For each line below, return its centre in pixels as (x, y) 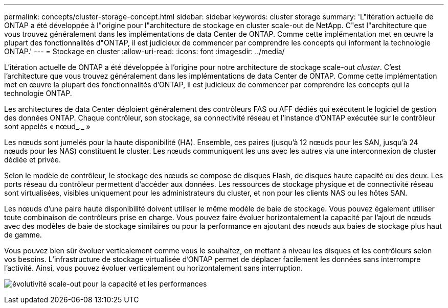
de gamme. (23, 235)
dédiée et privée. (32, 160)
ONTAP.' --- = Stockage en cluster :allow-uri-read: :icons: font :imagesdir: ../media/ (144, 51)
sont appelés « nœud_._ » (47, 126)
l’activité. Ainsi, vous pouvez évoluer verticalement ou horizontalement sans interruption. (153, 268)
